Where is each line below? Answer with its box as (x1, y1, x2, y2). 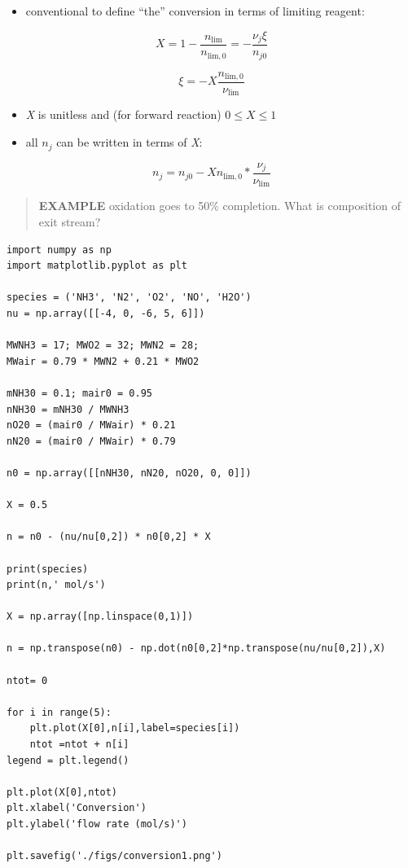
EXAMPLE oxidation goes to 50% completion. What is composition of (38, 197, 401, 214)
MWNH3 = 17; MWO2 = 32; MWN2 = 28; (7, 340, 200, 352)
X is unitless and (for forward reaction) (25, 106, 222, 123)
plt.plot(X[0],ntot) (7, 786, 118, 798)
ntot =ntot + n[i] (29, 739, 129, 751)
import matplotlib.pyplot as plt (7, 260, 187, 272)
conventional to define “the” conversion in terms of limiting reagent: (25, 2, 365, 19)
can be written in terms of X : (56, 134, 203, 151)
